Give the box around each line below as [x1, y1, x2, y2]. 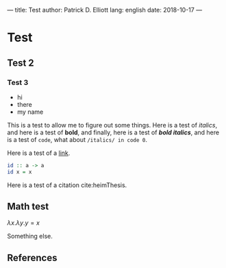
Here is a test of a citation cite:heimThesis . [7, 181, 127, 189]
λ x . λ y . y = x [7, 219, 40, 227]
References [7, 252, 58, 263]
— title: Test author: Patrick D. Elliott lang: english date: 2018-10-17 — [7, 6, 203, 14]
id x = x [7, 168, 32, 175]
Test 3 [7, 77, 29, 87]
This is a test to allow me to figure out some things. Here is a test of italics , [7, 121, 218, 129]
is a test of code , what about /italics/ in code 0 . [7, 135, 147, 143]
